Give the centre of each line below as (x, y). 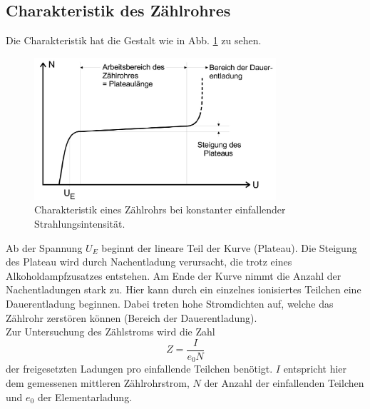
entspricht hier (315, 369)
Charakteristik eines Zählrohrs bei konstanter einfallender (160, 209)
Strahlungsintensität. (80, 224)
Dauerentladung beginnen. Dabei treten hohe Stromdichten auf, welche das (170, 304)
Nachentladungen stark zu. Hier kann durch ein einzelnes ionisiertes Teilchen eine (184, 289)
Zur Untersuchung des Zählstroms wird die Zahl (111, 332)
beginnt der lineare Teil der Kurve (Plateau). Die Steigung (229, 247)
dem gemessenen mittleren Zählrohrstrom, (98, 382)
